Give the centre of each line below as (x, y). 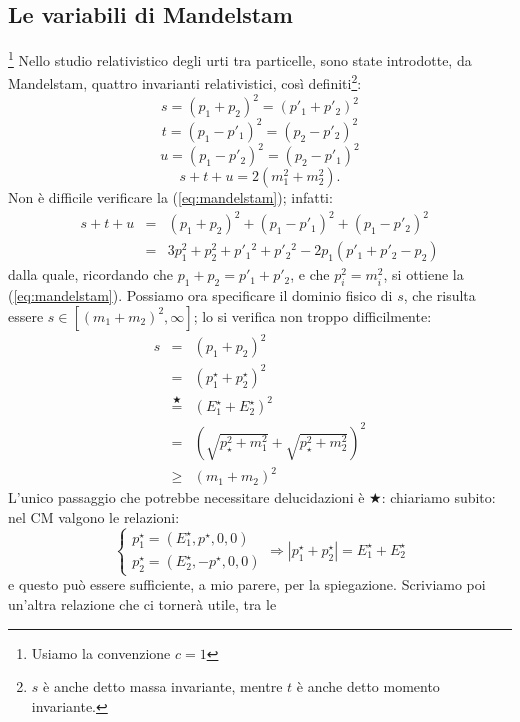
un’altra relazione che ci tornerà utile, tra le (142, 604)
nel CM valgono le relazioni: (94, 516)
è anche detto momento (368, 686)
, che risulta (439, 295)
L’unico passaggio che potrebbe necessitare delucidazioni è (186, 497)
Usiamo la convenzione (101, 652)
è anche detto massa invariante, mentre (163, 686)
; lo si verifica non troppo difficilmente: (312, 315)
